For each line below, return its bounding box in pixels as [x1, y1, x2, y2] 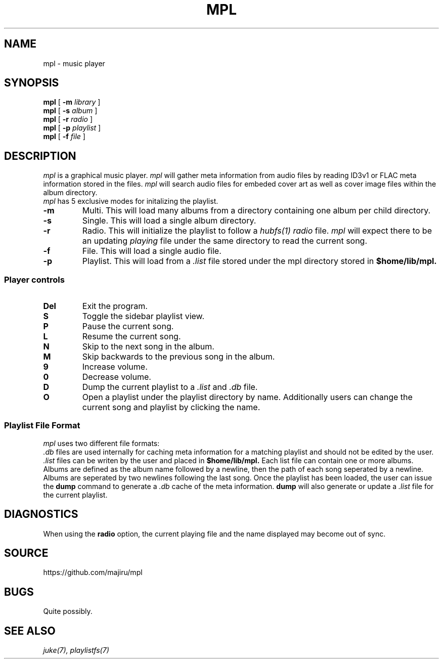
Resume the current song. [82, 331, 181, 342]
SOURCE [4, 547, 49, 560]
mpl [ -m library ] [43, 98, 101, 107]
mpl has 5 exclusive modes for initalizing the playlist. [43, 197, 218, 206]
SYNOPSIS [4, 76, 59, 90]
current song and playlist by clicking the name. [82, 402, 260, 413]
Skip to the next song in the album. [82, 341, 214, 352]
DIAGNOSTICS [4, 508, 78, 521]
